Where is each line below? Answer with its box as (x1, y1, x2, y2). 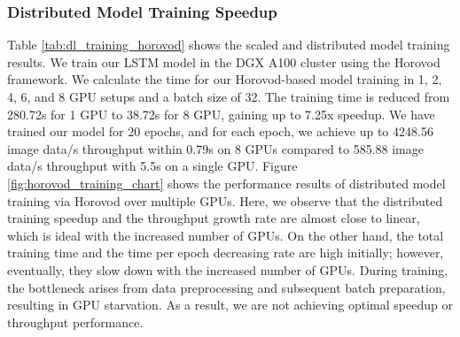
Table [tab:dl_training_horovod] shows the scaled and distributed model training (7, 35, 450, 54)
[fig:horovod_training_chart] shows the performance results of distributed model (7, 173, 446, 192)
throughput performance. (7, 312, 144, 331)
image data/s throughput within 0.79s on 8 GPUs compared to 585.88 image (7, 139, 424, 157)
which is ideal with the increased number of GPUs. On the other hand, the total (7, 226, 444, 244)
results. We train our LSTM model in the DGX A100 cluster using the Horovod (7, 52, 441, 71)
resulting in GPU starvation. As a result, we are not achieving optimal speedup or (7, 295, 453, 314)
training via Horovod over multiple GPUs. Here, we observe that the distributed (7, 191, 443, 210)
